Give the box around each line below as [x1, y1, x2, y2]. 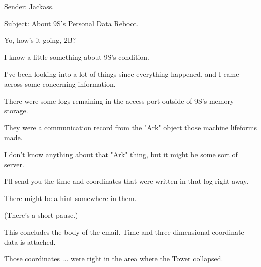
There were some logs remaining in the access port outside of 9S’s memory [4, 95, 234, 106]
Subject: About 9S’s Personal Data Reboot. [4, 18, 139, 28]
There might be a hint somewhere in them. [4, 192, 137, 203]
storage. [4, 105, 28, 116]
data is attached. [4, 236, 56, 247]
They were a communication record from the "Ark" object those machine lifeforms [4, 122, 257, 132]
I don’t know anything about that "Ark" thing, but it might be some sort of [4, 149, 238, 159]
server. [4, 159, 24, 169]
